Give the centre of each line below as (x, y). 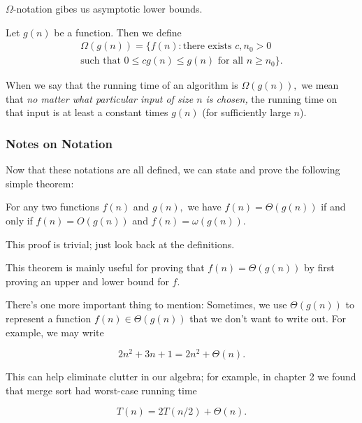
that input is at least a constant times (87, 112)
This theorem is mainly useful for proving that (105, 267)
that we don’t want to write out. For (268, 318)
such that (101, 61)
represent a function (49, 318)
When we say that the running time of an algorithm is (122, 85)
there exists (207, 46)
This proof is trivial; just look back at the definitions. (120, 244)
